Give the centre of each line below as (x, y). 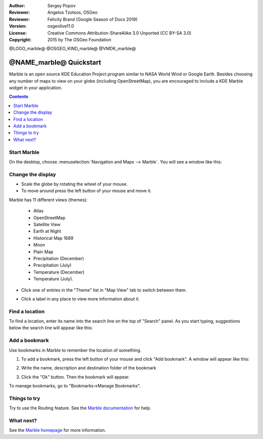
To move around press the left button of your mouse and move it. (86, 191)
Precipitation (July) (52, 265)
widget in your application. (36, 88)
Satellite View (47, 224)
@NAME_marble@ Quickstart (55, 62)
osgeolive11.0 (61, 26)
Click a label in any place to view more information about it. (80, 299)
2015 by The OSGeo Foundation (79, 39)
